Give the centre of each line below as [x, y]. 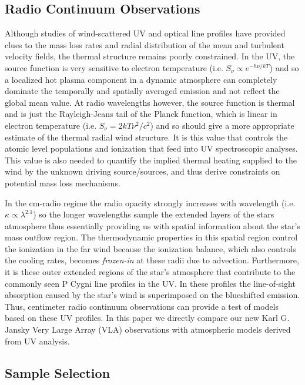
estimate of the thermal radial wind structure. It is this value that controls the [146, 137]
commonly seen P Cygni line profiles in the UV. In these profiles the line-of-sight [150, 283]
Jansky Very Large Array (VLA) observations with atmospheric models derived [148, 329]
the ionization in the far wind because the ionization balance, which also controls [150, 248]
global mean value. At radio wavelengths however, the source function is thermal [150, 102]
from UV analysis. [37, 341]
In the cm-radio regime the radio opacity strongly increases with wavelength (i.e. [150, 202]
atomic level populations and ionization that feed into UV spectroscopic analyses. [151, 148]
